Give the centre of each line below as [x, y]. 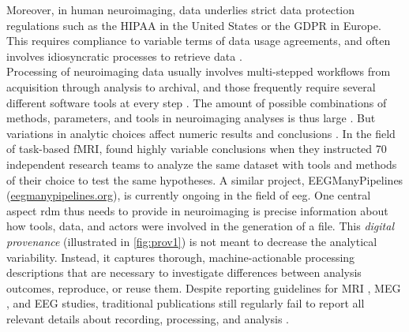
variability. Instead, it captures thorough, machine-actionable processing [181, 257]
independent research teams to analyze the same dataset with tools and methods [202, 164]
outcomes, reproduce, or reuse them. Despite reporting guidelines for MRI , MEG [204, 287]
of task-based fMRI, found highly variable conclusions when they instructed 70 [197, 149]
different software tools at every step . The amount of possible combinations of [197, 102]
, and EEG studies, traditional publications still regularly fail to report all [186, 303]
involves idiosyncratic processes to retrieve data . [124, 56]
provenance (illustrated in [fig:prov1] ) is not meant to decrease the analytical [192, 241]
